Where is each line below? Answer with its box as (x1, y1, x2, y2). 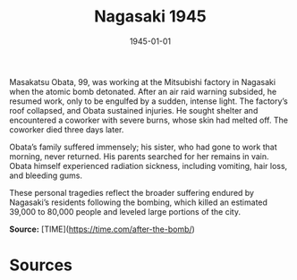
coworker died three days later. (9, 123, 124, 135)
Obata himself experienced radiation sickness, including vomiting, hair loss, (9, 160, 288, 171)
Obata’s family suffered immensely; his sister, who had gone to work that (9, 141, 277, 152)
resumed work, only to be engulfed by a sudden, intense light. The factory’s (9, 96, 288, 106)
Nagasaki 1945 (93, 6, 208, 27)
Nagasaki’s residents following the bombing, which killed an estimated (9, 197, 268, 208)
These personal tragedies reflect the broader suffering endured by (9, 187, 255, 198)
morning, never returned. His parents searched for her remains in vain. (9, 150, 270, 162)
